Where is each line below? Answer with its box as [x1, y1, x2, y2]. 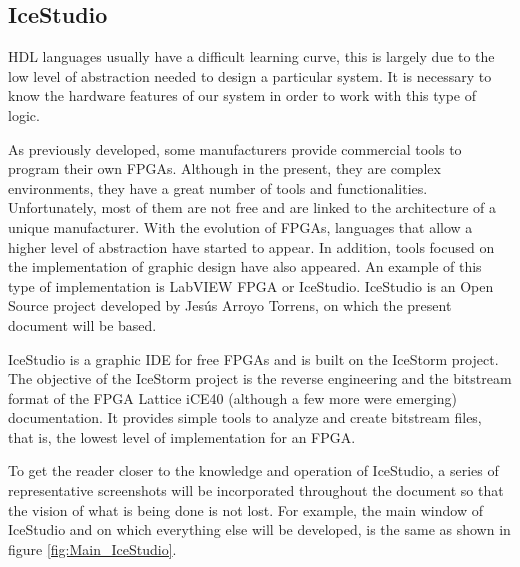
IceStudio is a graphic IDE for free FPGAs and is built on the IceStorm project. [8, 348, 499, 369]
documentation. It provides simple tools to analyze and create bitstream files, [8, 407, 482, 428]
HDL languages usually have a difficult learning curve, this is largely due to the [8, 46, 495, 67]
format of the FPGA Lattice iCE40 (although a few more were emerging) [8, 387, 458, 408]
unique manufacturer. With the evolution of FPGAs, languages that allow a [8, 216, 473, 237]
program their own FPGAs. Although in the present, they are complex [8, 158, 441, 179]
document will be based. [8, 314, 157, 335]
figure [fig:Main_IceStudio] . [8, 538, 177, 559]
